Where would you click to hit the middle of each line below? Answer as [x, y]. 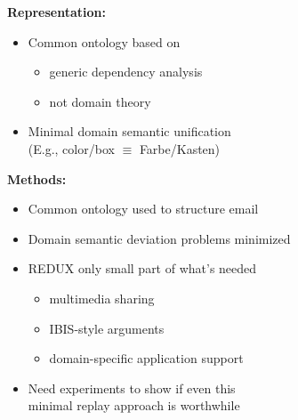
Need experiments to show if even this [132, 388]
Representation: [56, 12]
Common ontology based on [104, 41]
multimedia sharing [102, 298]
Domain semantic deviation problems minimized [159, 238]
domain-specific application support [146, 358]
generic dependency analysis [126, 72]
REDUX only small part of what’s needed [142, 268]
